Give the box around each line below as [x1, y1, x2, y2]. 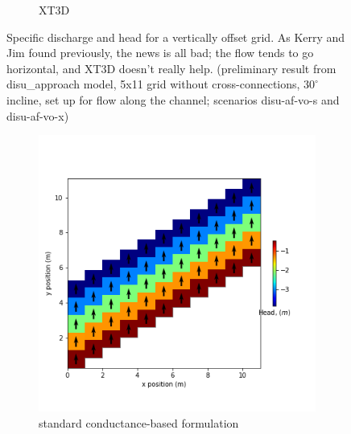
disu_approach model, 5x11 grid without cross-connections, [6, 76, 300, 92]
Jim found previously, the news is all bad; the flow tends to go [6, 44, 314, 61]
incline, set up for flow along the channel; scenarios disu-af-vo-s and [6, 91, 340, 108]
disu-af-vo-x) [6, 107, 69, 124]
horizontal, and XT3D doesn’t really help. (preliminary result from [6, 59, 337, 76]
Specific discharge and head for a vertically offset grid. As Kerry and [6, 28, 345, 45]
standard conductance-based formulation [39, 414, 239, 431]
